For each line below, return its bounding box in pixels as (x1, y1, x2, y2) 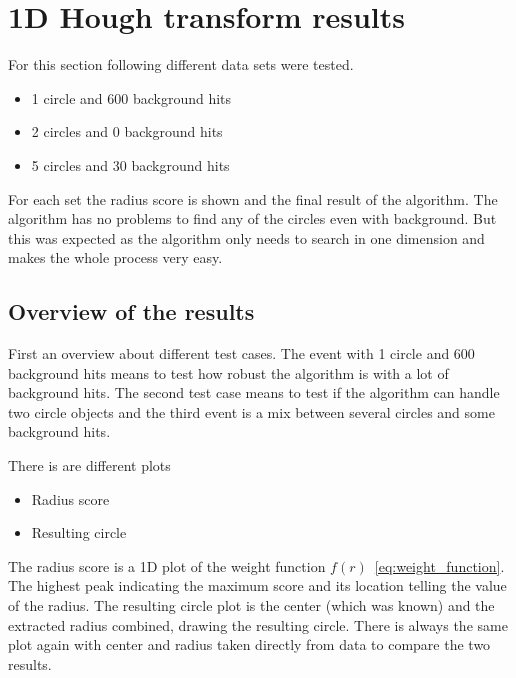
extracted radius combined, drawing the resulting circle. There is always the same (8, 614, 508, 635)
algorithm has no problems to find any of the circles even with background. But (8, 208, 497, 229)
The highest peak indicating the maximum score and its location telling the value (8, 575, 507, 596)
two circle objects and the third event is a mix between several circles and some (8, 401, 495, 422)
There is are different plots (8, 455, 171, 476)
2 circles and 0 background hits (31, 121, 223, 142)
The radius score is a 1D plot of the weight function (8, 555, 326, 576)
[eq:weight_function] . (374, 555, 505, 576)
